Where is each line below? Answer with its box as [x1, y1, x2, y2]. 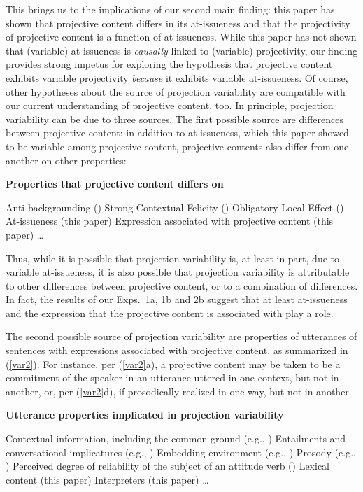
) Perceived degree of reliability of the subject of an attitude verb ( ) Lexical [6, 458, 330, 473]
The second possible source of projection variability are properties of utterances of [6, 329, 357, 344]
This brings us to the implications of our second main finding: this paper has [6, 2, 335, 16]
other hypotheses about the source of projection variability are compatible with [6, 84, 346, 99]
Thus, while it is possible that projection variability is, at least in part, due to [6, 251, 339, 265]
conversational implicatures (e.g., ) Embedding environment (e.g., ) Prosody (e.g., [6, 444, 356, 459]
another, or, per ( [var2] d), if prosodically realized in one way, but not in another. [6, 384, 352, 398]
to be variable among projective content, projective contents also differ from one [6, 139, 349, 153]
